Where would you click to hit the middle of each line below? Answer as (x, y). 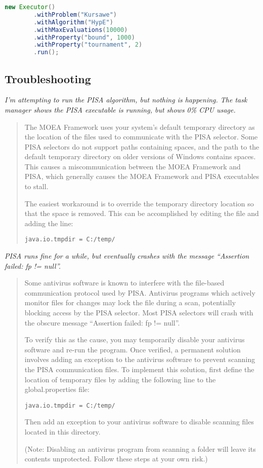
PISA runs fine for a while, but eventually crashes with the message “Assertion (127, 256)
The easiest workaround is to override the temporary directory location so (139, 203)
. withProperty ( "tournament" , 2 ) (88, 45)
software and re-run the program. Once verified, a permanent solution (133, 349)
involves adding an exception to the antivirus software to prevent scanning (140, 359)
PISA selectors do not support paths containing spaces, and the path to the (142, 146)
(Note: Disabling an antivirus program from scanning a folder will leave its (140, 448)
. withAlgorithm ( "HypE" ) (73, 22)
